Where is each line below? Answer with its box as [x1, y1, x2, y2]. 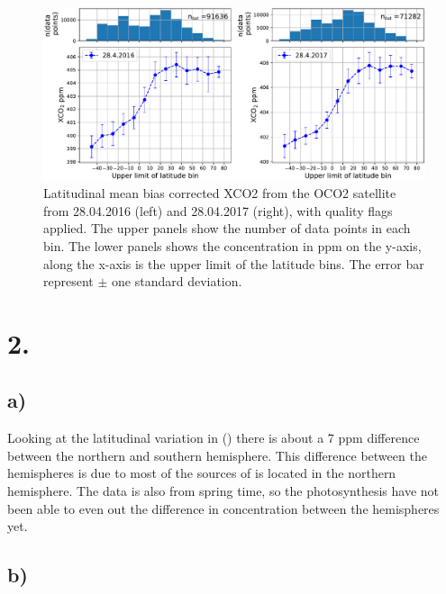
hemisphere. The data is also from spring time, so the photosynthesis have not [7, 481, 440, 500]
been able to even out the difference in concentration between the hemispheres [7, 499, 440, 517]
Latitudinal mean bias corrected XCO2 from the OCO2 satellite [43, 184, 396, 202]
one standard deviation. [112, 272, 242, 291]
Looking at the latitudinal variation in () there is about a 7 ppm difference [7, 428, 420, 447]
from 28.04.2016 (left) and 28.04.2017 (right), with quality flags [43, 201, 393, 220]
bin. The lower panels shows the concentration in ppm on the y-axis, [43, 236, 422, 255]
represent [43, 272, 94, 291]
